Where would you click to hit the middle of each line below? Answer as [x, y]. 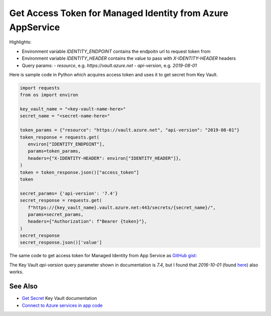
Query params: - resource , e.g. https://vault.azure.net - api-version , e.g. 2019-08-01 [109, 65]
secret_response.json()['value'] [61, 243]
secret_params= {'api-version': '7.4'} [69, 193]
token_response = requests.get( [60, 137]
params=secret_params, [56, 214]
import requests [40, 88]
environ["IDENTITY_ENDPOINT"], [66, 144]
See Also [23, 286]
